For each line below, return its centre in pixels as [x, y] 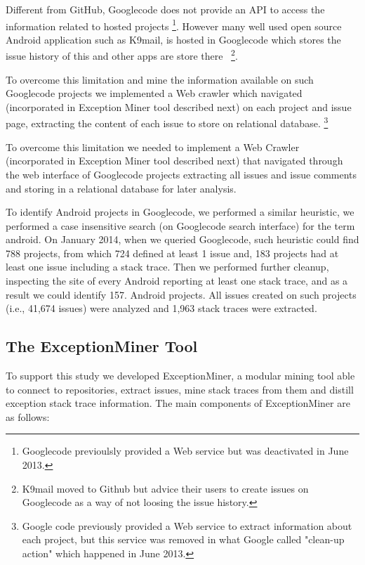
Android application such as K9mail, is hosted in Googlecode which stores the [173, 39]
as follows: [28, 416]
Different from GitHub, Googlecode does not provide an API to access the [165, 9]
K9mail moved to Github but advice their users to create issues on [165, 488]
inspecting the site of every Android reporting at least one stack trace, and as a [177, 281]
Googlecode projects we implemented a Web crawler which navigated [154, 93]
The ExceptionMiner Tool [102, 346]
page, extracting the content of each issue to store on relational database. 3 [167, 122]
